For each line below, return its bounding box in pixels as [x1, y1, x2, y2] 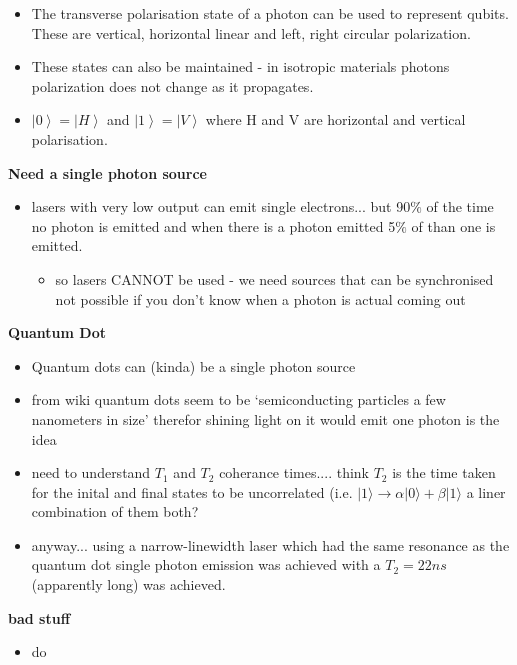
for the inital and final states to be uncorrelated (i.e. [31, 481, 353, 502]
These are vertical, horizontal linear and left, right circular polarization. [31, 22, 471, 43]
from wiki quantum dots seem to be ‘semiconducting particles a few [31, 389, 446, 410]
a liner [466, 481, 506, 502]
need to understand [31, 462, 151, 483]
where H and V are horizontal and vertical [205, 109, 466, 130]
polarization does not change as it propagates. [31, 75, 314, 96]
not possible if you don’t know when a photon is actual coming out [55, 288, 466, 309]
